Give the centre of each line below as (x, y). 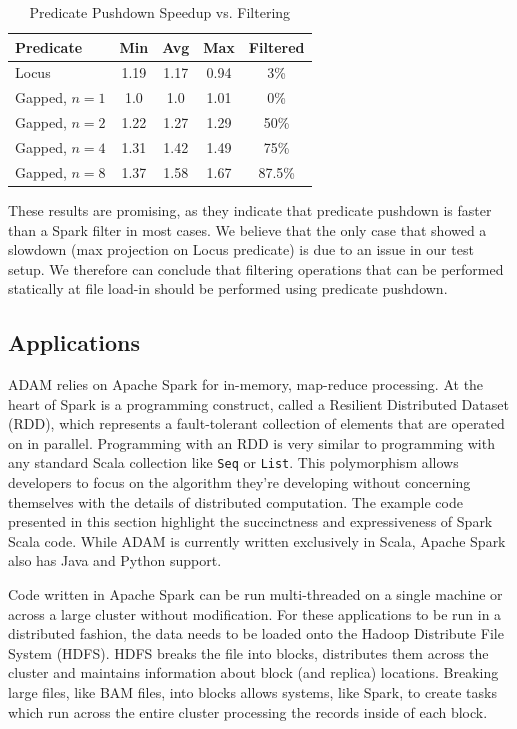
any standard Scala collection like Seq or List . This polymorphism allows (233, 462)
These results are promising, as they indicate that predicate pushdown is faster (250, 209)
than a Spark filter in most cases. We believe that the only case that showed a (247, 229)
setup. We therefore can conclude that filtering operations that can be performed (256, 268)
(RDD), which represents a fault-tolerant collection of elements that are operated (256, 423)
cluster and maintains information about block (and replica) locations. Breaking (253, 672)
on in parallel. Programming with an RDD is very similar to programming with (251, 442)
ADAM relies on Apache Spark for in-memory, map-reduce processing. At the (246, 384)
